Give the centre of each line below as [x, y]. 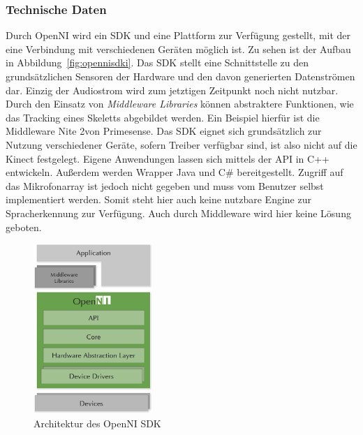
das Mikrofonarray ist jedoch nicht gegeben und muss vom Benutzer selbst [165, 185]
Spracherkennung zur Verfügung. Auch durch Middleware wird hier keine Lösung [178, 213]
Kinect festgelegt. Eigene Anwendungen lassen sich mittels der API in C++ [168, 158]
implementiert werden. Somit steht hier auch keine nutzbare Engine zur [158, 199]
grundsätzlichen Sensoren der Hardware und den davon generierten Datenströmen [180, 76]
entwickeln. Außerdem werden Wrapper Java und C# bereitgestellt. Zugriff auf [175, 172]
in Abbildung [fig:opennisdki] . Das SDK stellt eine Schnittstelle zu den [157, 62]
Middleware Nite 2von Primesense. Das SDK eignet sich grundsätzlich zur [164, 131]
